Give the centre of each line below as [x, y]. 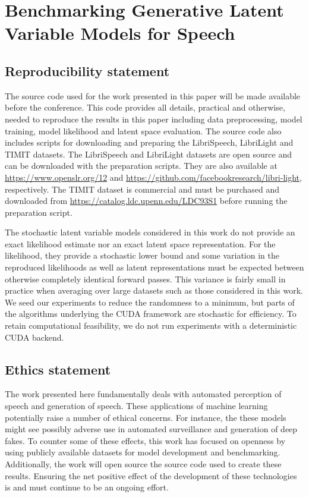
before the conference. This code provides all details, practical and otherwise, [145, 107]
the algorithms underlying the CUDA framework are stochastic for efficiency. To [151, 314]
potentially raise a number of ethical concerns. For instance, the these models [146, 417]
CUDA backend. [34, 337]
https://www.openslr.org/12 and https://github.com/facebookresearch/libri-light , [153, 177]
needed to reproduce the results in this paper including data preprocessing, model [154, 119]
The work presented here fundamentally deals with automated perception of [143, 394]
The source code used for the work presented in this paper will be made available [153, 95]
